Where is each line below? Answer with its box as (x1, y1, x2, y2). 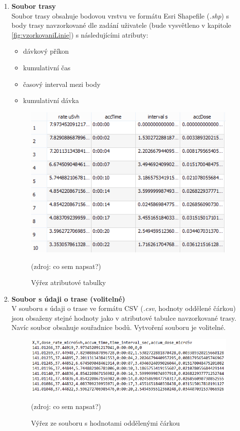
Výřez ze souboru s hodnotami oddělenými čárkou (31, 417, 180, 428)
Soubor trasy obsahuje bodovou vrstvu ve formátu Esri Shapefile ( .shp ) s (11, 10, 229, 21)
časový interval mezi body (23, 79, 101, 89)
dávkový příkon (23, 46, 69, 56)
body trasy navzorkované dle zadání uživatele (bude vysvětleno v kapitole (11, 20, 231, 30)
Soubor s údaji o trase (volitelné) (11, 293, 126, 304)
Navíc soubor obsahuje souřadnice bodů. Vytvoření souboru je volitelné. (11, 322, 226, 332)
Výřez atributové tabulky (31, 277, 106, 287)
